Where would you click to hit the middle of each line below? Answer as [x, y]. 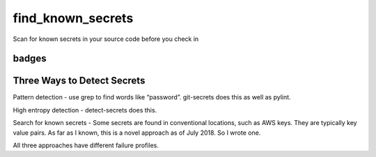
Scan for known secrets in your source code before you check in [106, 39]
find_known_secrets [73, 18]
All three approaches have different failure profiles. [86, 145]
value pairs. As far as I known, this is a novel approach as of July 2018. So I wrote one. [137, 133]
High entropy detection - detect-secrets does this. [85, 110]
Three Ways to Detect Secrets [79, 81]
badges [30, 59]
